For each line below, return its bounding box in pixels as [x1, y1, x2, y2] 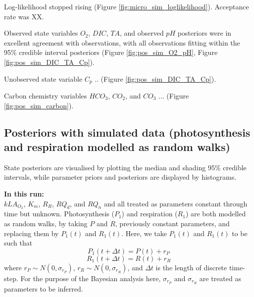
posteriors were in [177, 28, 232, 38]
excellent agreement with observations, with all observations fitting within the [4, 37, 240, 48]
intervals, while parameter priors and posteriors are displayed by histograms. [4, 172, 237, 182]
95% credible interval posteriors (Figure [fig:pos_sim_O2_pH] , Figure [4, 47, 218, 57]
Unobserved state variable [4, 73, 83, 84]
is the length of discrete [155, 262, 227, 272]
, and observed [119, 28, 164, 38]
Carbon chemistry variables [4, 91, 87, 101]
